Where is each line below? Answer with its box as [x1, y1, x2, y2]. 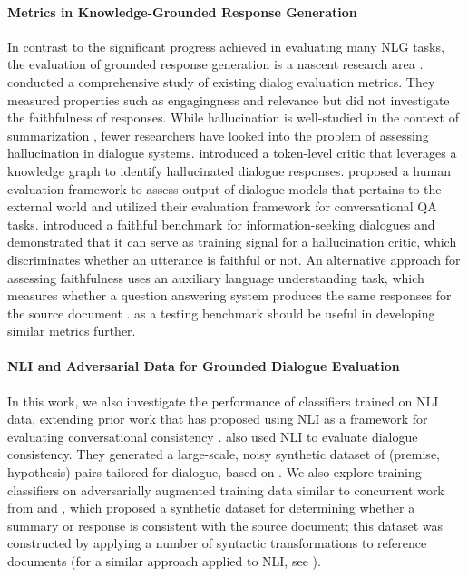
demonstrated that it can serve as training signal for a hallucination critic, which [7, 232, 457, 251]
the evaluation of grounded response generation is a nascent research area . [7, 54, 424, 73]
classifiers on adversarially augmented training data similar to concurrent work [7, 480, 444, 499]
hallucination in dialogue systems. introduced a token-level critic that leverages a [7, 143, 457, 162]
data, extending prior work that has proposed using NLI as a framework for [7, 409, 428, 428]
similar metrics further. [7, 321, 136, 340]
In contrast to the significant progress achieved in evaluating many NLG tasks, [7, 36, 444, 55]
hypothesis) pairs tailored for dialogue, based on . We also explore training [7, 463, 422, 482]
